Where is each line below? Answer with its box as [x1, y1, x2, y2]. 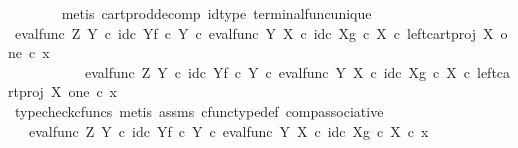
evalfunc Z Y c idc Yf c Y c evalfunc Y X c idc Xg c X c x [28, 120, 429, 141]
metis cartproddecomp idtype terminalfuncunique [61, 3, 372, 23]
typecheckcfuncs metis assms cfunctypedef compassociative [14, 100, 384, 121]
